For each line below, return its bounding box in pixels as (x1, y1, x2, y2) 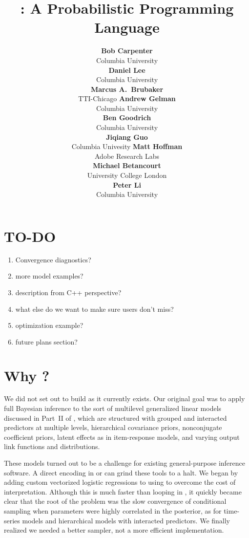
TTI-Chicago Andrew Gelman (78, 93, 176, 104)
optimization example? (15, 320, 83, 330)
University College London (87, 170, 167, 180)
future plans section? (15, 336, 78, 346)
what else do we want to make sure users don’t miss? (15, 303, 174, 314)
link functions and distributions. (4, 441, 100, 452)
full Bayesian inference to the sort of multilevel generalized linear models (4, 403, 222, 413)
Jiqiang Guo (106, 131, 148, 142)
